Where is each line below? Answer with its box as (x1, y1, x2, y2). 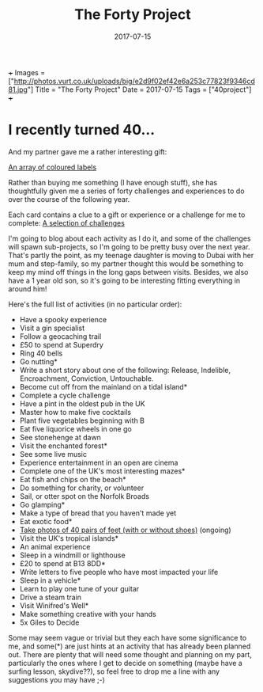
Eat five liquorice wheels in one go (19, 424, 132, 433)
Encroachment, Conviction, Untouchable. (19, 374, 154, 383)
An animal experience (19, 542, 91, 551)
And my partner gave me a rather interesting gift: (8, 146, 167, 156)
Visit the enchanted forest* (19, 441, 108, 451)
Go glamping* (19, 500, 66, 509)
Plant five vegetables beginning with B (19, 416, 145, 425)
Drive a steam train (19, 592, 81, 602)
